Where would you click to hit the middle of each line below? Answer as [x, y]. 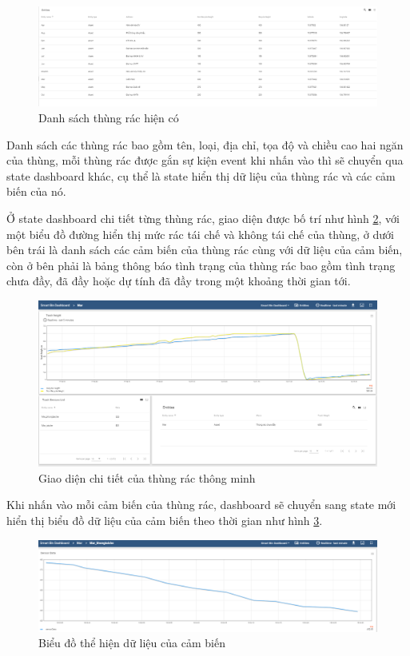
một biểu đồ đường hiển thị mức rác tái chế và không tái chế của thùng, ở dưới [200, 234]
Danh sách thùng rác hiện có [109, 118]
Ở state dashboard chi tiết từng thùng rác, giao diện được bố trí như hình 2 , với [203, 219]
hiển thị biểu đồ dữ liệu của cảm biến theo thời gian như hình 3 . [165, 521]
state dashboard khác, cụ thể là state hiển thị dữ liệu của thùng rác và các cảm [201, 175]
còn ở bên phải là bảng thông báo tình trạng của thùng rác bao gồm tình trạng [201, 265]
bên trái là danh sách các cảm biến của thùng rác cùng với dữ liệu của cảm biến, [205, 250]
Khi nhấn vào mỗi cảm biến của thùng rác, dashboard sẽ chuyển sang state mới [201, 505]
